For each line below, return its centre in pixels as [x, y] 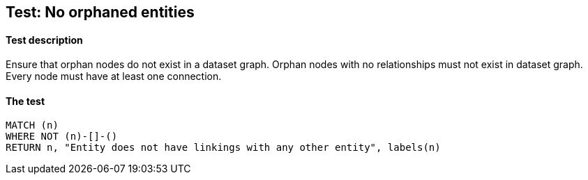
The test [25, 101]
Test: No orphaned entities [100, 12]
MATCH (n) [32, 125]
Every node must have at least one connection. [114, 76]
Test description [44, 40]
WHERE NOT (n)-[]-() [62, 137]
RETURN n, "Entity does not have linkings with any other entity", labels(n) [223, 148]
